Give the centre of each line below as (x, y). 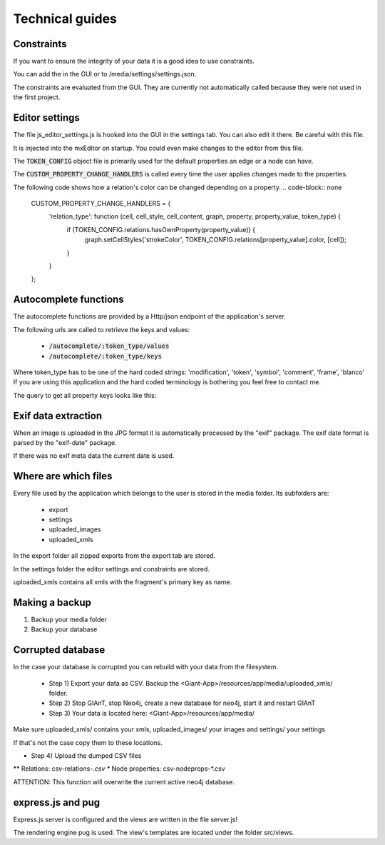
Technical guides (65, 19)
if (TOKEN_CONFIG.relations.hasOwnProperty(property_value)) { (161, 229)
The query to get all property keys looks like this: (85, 395)
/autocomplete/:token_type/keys (105, 356)
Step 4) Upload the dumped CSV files (86, 755)
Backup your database (64, 629)
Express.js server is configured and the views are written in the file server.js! (125, 819)
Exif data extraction (58, 415)
